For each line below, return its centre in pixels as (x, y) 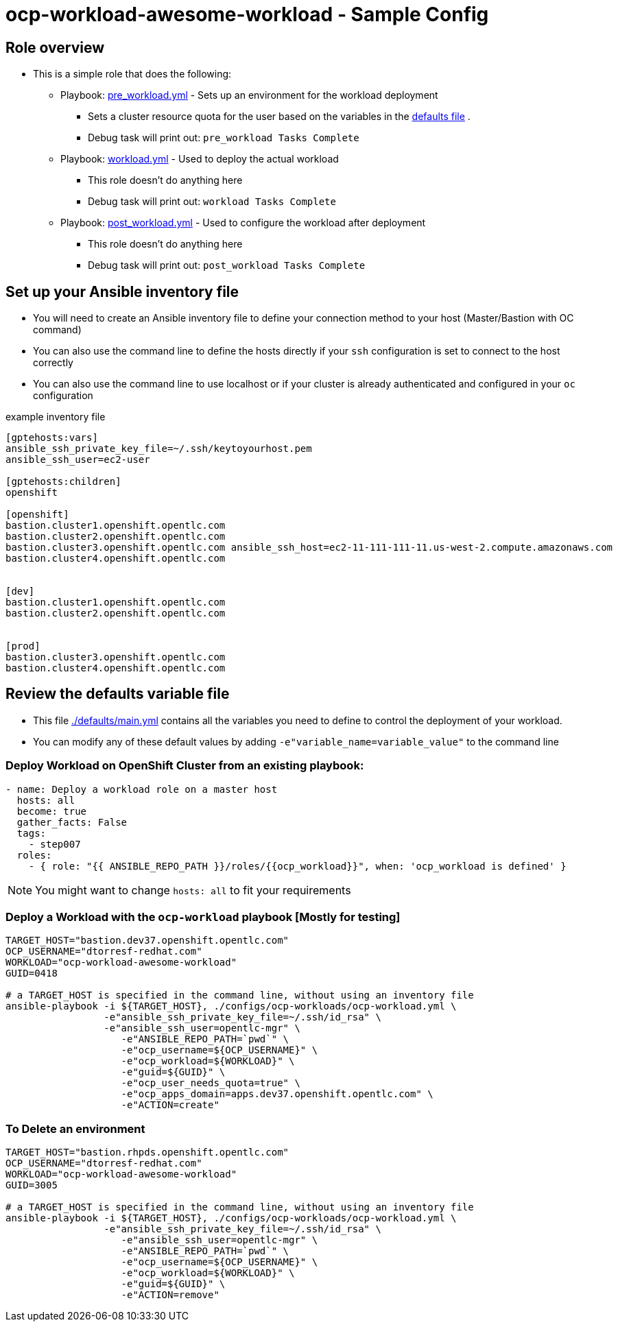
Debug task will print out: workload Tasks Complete (212, 202)
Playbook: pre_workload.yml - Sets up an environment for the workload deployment (249, 95)
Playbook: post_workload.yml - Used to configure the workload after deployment (243, 223)
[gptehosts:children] (63, 482)
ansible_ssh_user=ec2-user (78, 460)
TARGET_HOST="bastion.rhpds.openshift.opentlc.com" (147, 1152)
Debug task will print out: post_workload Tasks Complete (227, 265)
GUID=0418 (32, 973)
